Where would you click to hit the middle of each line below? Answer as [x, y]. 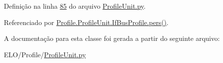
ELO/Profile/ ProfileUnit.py [45, 54]
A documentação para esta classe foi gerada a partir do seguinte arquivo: [112, 38]
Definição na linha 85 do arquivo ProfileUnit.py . [75, 6]
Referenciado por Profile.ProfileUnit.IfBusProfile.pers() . [86, 22]
